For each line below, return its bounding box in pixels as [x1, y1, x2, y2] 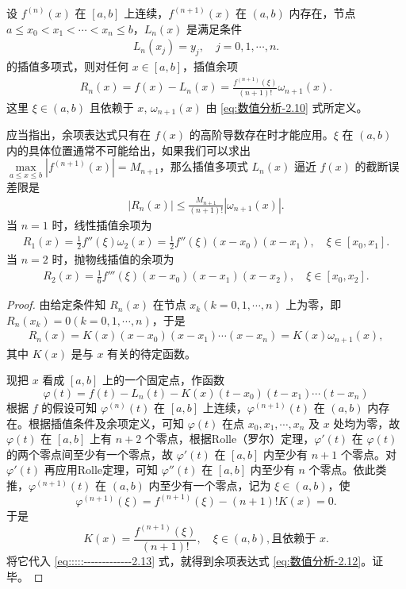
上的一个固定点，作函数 [101, 371, 224, 388]
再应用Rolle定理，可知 [44, 461, 159, 478]
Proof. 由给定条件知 [6, 296, 106, 313]
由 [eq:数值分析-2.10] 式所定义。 [205, 98, 368, 115]
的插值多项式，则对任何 [6, 58, 128, 75]
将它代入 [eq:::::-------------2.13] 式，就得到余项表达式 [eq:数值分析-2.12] [6, 552, 362, 569]
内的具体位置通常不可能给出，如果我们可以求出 [6, 141, 251, 158]
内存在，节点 [289, 5, 356, 21]
